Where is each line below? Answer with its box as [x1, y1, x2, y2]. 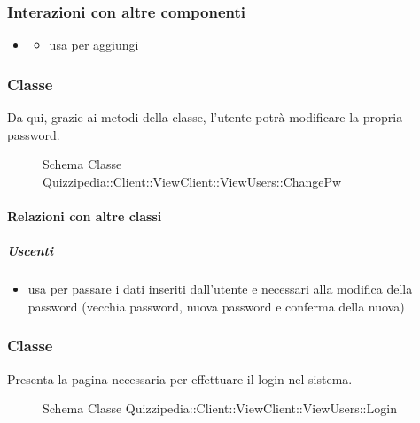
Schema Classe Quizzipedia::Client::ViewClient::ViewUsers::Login [43, 399, 397, 418]
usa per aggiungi [49, 35, 139, 54]
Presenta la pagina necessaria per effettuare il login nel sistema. [7, 369, 353, 388]
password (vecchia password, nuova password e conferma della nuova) [27, 296, 405, 315]
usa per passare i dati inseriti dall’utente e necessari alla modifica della [27, 280, 413, 298]
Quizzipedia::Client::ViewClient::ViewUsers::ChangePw [43, 172, 342, 190]
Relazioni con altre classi [7, 207, 162, 225]
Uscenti [7, 242, 53, 260]
